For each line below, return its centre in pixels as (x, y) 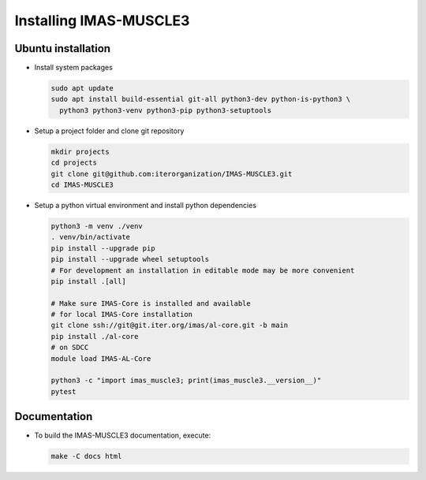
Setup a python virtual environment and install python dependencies (145, 205)
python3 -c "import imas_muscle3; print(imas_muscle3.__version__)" (186, 381)
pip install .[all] (88, 281)
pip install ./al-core (95, 336)
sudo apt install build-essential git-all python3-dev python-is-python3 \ (201, 99)
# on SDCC (70, 348)
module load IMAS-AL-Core (101, 358)
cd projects (74, 163)
